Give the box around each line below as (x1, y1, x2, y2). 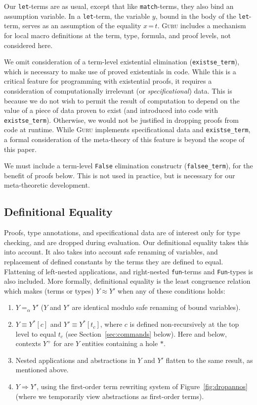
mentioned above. (15, 364, 69, 375)
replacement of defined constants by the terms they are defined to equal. (4, 256, 223, 267)
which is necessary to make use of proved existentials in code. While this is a (4, 66, 236, 76)
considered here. (4, 40, 53, 50)
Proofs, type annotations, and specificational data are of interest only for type (4, 227, 240, 238)
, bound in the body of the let (155, 10, 249, 21)
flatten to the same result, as (166, 354, 253, 365)
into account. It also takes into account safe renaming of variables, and (4, 247, 218, 257)
